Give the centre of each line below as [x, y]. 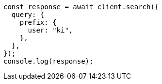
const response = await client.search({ [81, 7]
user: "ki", [50, 30]
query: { [28, 15]
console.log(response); [49, 61]
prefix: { [38, 22]
